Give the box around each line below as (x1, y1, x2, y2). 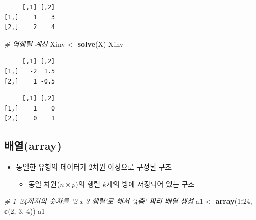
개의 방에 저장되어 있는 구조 (106, 178, 195, 189)
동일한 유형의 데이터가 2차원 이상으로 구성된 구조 (16, 161, 172, 172)
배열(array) (4, 137, 62, 153)
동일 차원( (28, 178, 60, 189)
